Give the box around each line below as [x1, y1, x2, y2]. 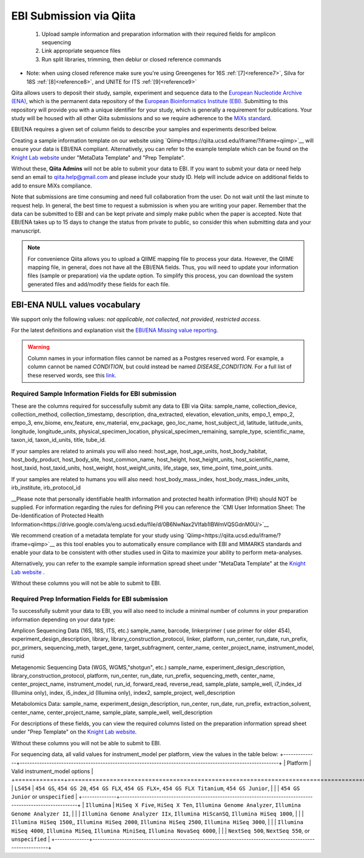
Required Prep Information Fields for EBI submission [11, 595, 168, 603]
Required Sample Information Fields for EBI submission [11, 390, 177, 398]
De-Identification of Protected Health [11, 512, 104, 519]
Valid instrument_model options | [11, 768, 93, 775]
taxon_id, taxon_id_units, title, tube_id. [11, 436, 106, 444]
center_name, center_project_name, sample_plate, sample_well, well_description [11, 709, 213, 716]
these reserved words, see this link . [27, 371, 116, 379]
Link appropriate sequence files [41, 47, 121, 55]
